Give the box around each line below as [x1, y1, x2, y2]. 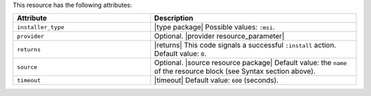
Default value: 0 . [154, 49, 207, 58]
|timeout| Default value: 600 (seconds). [154, 75, 279, 85]
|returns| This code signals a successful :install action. [154, 40, 337, 50]
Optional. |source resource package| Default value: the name [154, 58, 347, 68]
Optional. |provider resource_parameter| [154, 32, 285, 41]
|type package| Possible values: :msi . [154, 23, 275, 32]
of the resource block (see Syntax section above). [154, 67, 316, 76]
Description [154, 14, 194, 23]
